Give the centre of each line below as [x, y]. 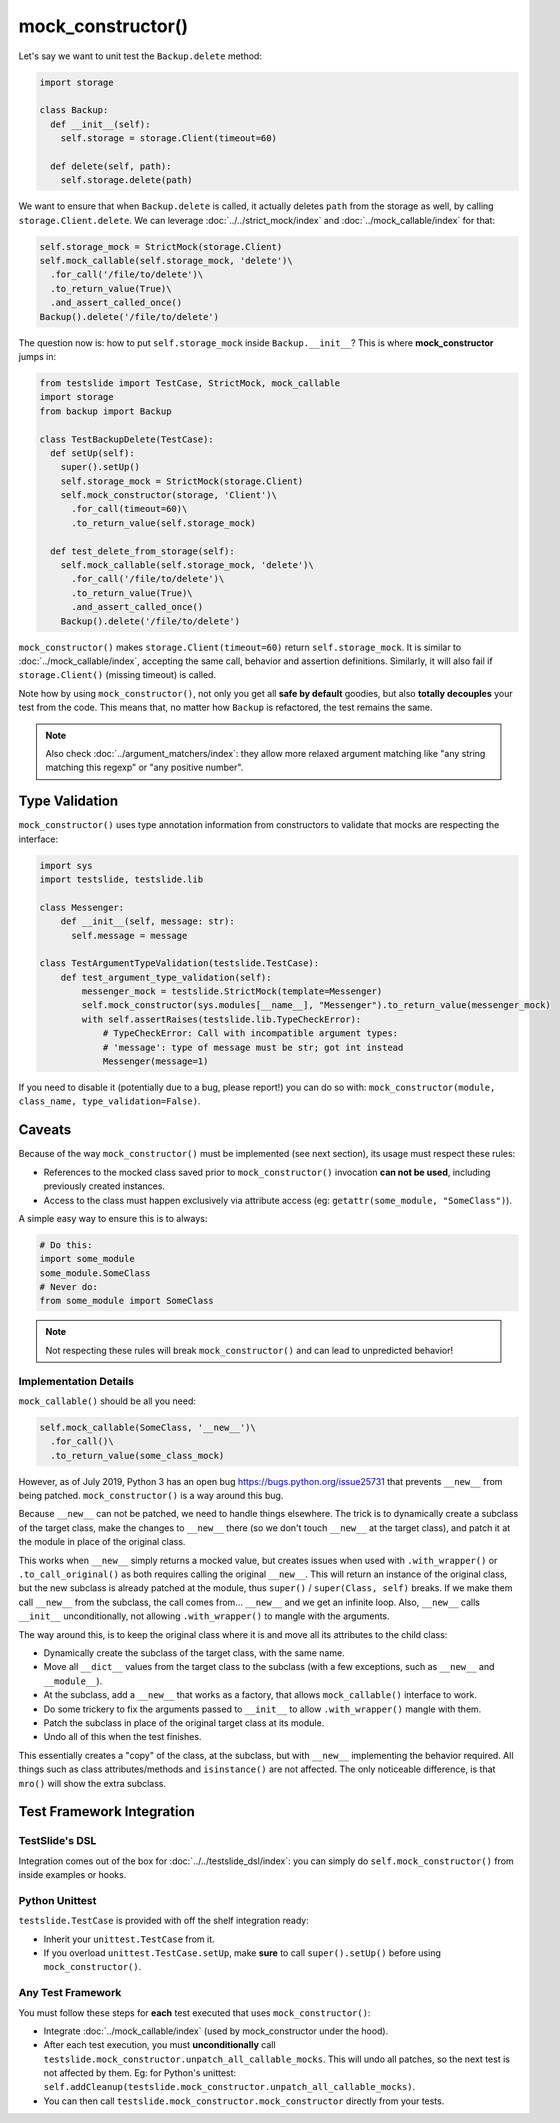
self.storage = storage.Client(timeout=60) [168, 138]
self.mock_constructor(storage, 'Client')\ [168, 495]
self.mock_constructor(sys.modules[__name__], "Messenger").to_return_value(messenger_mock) [316, 1005]
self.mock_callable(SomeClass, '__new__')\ [148, 1427]
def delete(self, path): [111, 166]
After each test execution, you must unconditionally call [159, 2045]
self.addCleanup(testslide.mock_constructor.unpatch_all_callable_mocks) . [229, 2087]
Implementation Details [76, 1381]
